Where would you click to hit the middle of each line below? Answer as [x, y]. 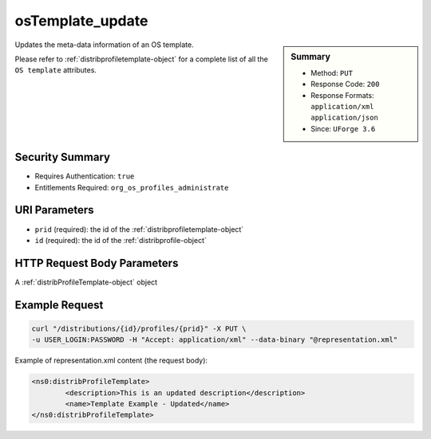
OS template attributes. [56, 70]
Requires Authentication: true [85, 176]
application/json [344, 118]
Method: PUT [332, 73]
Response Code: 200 [345, 84]
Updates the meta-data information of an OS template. [105, 45]
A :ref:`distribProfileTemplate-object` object [86, 282]
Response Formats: [342, 95]
